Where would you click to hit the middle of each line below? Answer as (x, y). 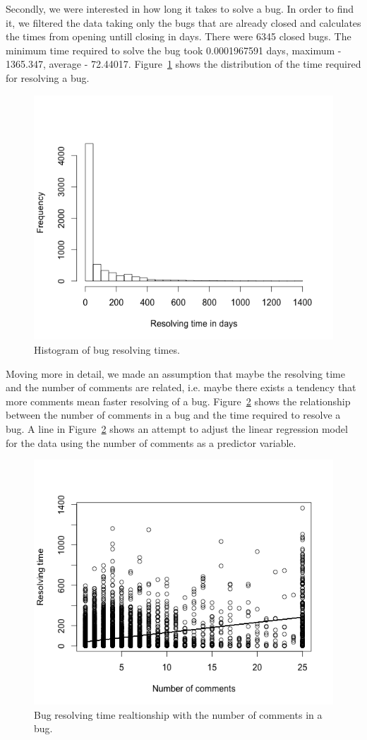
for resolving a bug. (48, 77)
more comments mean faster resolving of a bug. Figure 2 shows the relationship (178, 401)
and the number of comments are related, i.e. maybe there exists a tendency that (181, 387)
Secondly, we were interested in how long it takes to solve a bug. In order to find (180, 8)
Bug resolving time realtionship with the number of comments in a (178, 714)
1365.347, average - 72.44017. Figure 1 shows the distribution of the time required (183, 64)
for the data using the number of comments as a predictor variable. (151, 442)
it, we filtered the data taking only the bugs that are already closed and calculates (183, 22)
